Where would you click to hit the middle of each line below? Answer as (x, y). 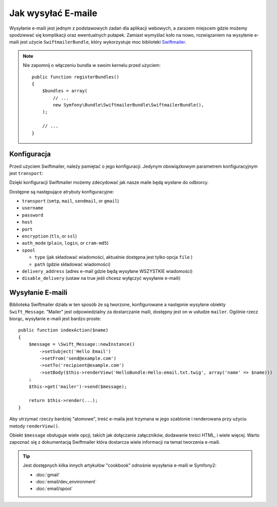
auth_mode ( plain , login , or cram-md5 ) (65, 243)
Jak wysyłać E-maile (53, 13)
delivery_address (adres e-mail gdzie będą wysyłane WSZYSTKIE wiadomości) (107, 271)
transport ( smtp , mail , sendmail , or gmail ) (70, 201)
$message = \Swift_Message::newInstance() (82, 344)
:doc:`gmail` (48, 474)
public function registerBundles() (76, 77)
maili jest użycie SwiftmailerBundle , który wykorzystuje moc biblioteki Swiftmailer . (98, 42)
